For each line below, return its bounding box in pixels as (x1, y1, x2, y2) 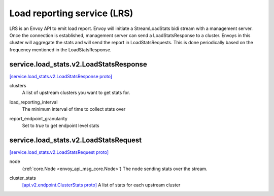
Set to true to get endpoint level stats (22, 122, 99, 128)
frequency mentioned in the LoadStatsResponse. (9, 46, 112, 53)
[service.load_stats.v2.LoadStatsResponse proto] (9, 73, 113, 79)
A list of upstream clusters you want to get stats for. (22, 89, 130, 96)
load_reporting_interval (9, 99, 58, 105)
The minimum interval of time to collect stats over (22, 106, 126, 112)
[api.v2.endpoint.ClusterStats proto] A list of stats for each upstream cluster (22, 182, 181, 188)
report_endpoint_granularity (9, 115, 68, 121)
